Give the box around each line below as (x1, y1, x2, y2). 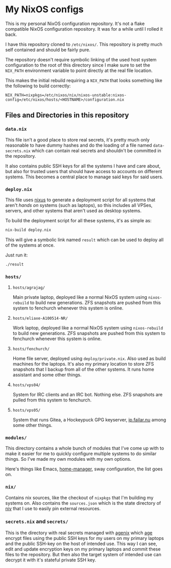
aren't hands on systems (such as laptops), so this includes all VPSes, (5, 202, 153, 208)
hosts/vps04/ (12, 382, 41, 388)
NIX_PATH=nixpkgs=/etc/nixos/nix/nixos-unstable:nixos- (5, 92, 127, 98)
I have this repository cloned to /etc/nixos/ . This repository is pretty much (5, 41, 162, 47)
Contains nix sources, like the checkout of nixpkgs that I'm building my (5, 494, 154, 501)
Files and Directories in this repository (5, 111, 129, 120)
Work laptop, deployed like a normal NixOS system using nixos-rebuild (12, 324, 163, 330)
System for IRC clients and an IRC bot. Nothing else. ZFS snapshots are (12, 391, 163, 397)
